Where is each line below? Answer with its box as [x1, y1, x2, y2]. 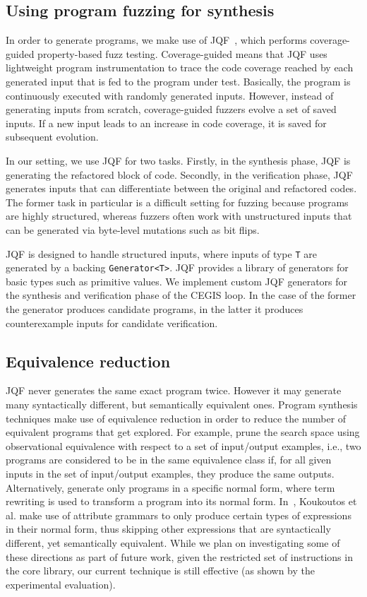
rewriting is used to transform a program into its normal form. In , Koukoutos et [6, 494, 357, 509]
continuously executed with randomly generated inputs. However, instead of [6, 88, 334, 102]
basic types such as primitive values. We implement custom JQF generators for [6, 273, 348, 288]
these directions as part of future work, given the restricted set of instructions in [6, 549, 353, 564]
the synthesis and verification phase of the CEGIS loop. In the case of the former [6, 288, 356, 302]
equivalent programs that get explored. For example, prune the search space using [6, 425, 360, 439]
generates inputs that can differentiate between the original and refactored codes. [6, 181, 357, 196]
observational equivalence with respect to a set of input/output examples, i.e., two [6, 438, 361, 453]
